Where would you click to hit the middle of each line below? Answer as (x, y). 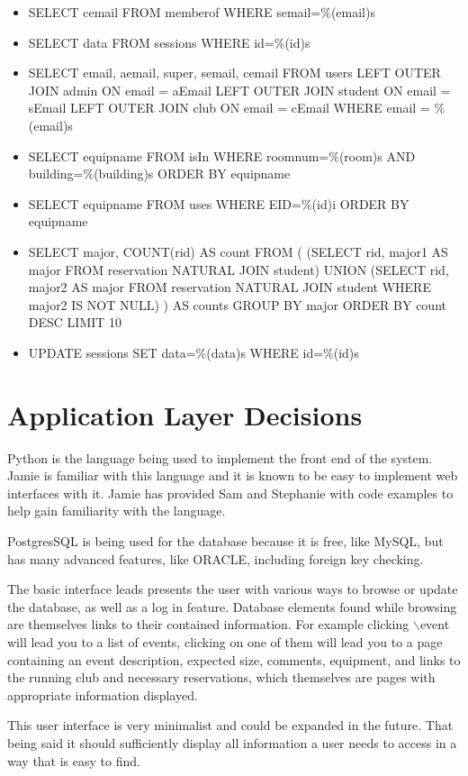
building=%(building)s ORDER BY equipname (159, 173)
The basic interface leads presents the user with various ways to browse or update (233, 589)
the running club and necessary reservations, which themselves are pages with (221, 677)
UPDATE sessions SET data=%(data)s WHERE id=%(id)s (193, 352)
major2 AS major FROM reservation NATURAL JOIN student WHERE (229, 287)
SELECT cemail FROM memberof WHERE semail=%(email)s (202, 12)
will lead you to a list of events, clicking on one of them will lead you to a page (225, 641)
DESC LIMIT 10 (75, 322)
